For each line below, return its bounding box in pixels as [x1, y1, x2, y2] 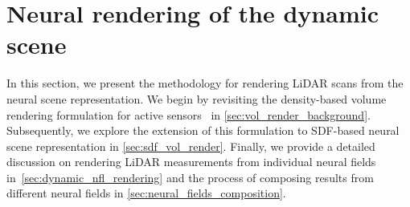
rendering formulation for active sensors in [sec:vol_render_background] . [6, 106, 371, 123]
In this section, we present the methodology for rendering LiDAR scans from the [6, 75, 404, 91]
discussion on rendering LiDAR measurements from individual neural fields [6, 153, 376, 170]
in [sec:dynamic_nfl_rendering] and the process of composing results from [6, 168, 374, 185]
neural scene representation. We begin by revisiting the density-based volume [6, 90, 387, 107]
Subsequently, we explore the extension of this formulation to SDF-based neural [6, 122, 400, 139]
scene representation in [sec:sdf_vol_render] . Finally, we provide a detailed [6, 137, 375, 154]
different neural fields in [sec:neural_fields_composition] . [6, 185, 286, 201]
